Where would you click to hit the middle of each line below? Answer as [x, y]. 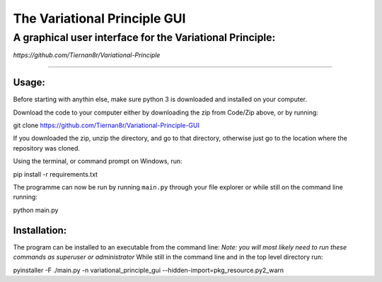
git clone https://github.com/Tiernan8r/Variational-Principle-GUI [106, 125]
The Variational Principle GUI [99, 18]
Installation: [40, 230]
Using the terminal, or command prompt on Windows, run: [98, 161]
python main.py [36, 210]
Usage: [29, 82]
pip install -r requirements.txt [56, 174]
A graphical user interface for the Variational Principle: [144, 37]
